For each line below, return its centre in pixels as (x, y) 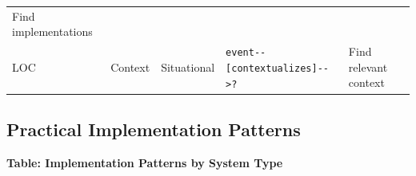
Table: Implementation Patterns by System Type (145, 162)
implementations (52, 31)
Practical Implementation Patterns (154, 129)
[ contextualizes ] (272, 68)
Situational (188, 66)
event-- (246, 53)
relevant (368, 66)
